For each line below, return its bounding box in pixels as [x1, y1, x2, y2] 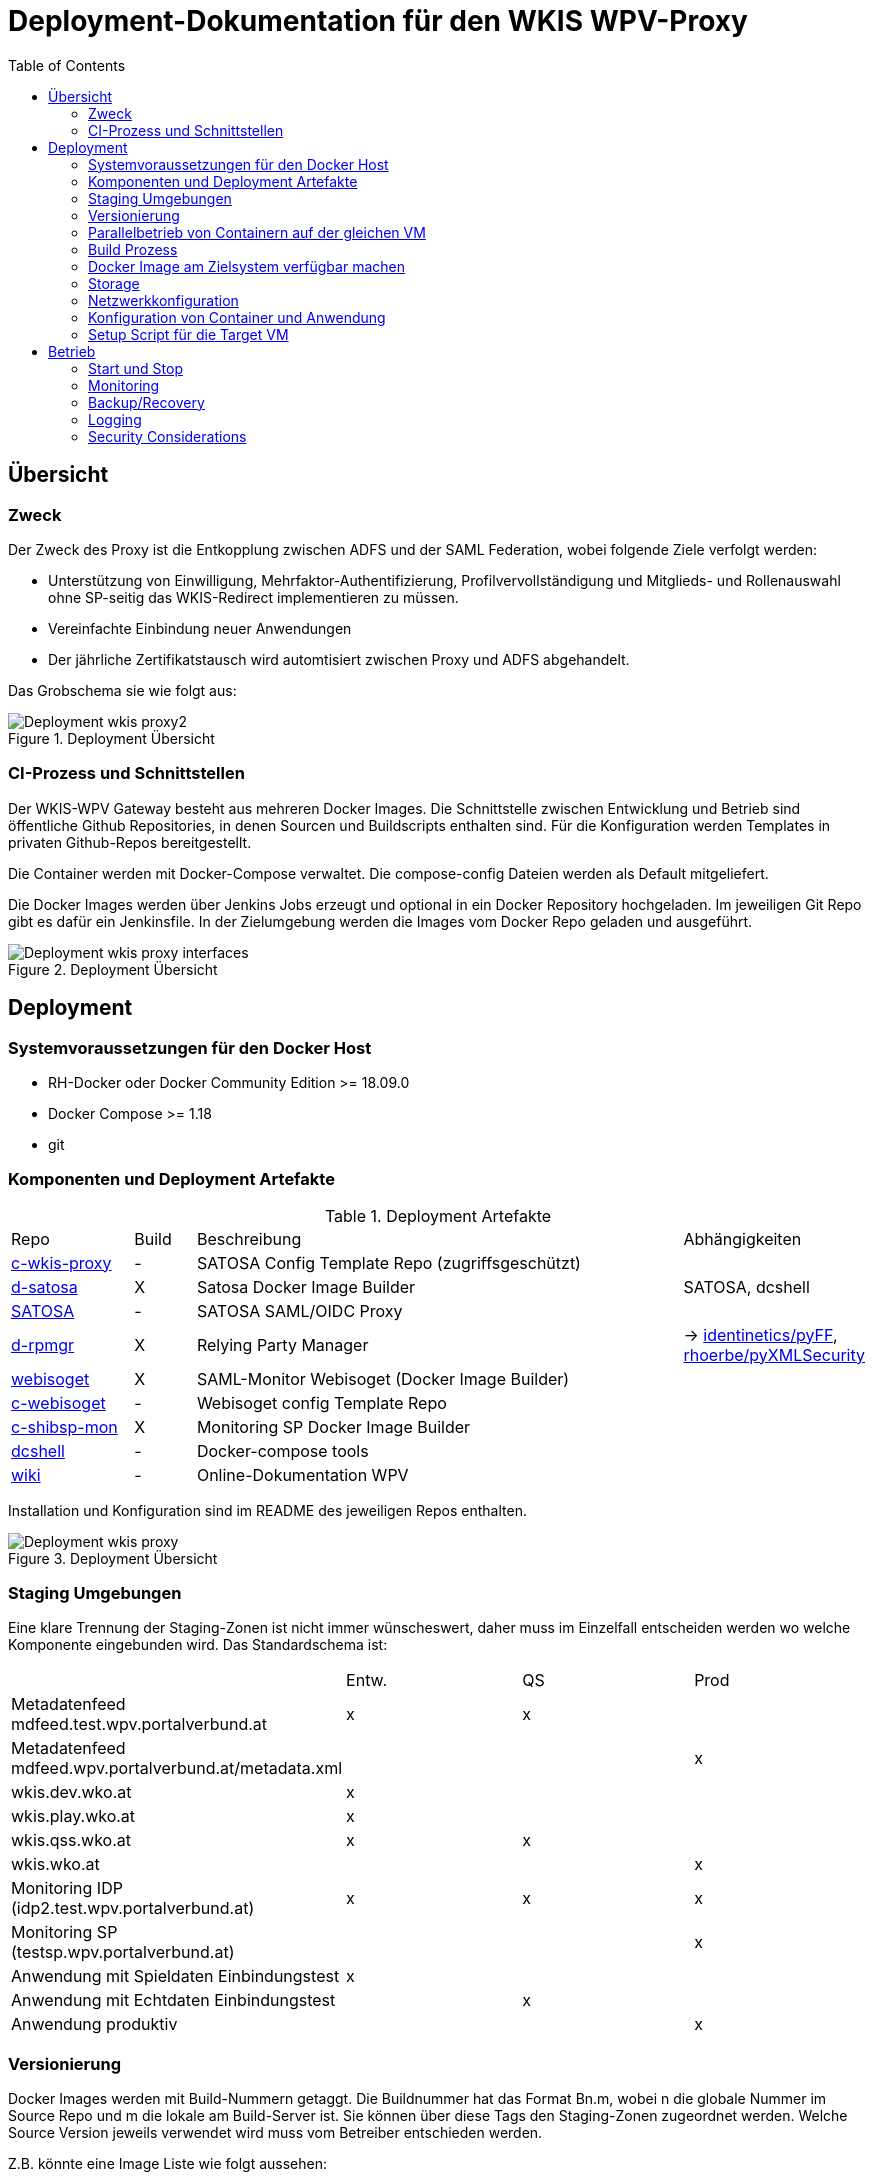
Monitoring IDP [11, 1878, 123, 1899]
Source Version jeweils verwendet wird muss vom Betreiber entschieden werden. [8, 2124, 543, 2142]
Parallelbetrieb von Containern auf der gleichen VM [88, 223, 426, 241]
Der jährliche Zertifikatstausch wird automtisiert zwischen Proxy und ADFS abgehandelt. [48, 650, 630, 668]
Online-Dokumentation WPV [196, 1464, 409, 1485]
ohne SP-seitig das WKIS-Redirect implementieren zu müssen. [48, 588, 459, 606]
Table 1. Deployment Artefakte [324, 1205, 552, 1226]
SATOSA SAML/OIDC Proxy [196, 1300, 403, 1321]
